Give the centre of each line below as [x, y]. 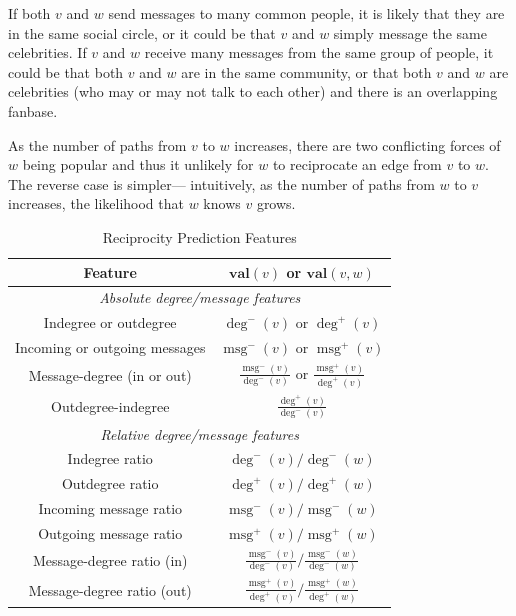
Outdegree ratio [110, 483]
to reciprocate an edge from [357, 164]
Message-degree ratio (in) [110, 559]
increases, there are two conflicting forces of [367, 144]
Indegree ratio [110, 458]
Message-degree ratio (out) [110, 589]
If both [29, 13]
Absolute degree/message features [200, 297]
